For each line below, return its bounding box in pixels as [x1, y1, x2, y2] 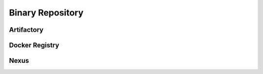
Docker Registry [9, 41, 59, 49]
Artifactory [9, 26, 44, 34]
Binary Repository [9, 7, 84, 18]
